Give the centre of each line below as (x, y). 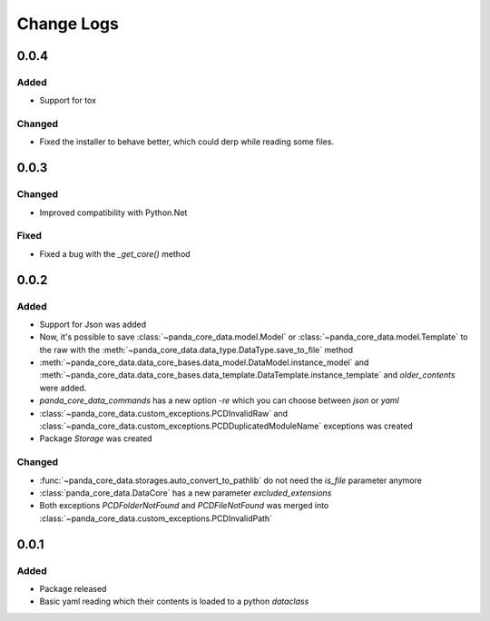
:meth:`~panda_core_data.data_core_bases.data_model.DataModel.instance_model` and (204, 362)
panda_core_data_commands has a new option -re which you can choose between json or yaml (219, 400)
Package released (73, 588)
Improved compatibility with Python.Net (113, 212)
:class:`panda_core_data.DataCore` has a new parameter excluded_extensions (186, 493)
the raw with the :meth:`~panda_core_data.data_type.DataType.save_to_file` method (196, 350)
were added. (63, 388)
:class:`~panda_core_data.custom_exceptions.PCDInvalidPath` (156, 518)
